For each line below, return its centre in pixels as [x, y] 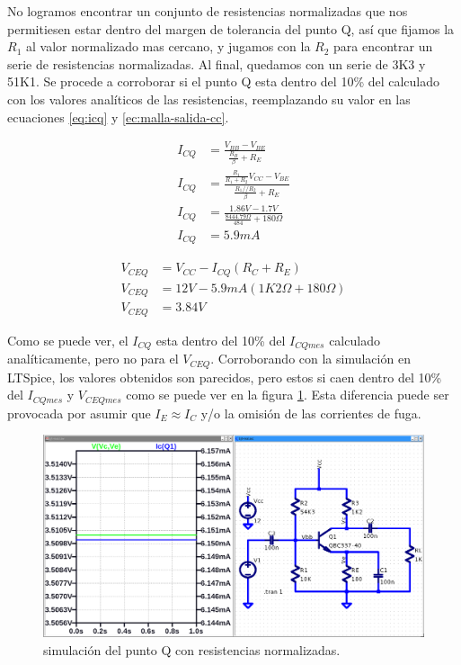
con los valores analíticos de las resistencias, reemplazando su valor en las [209, 99]
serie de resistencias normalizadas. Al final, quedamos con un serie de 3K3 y [217, 63]
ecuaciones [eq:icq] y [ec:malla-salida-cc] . [118, 117]
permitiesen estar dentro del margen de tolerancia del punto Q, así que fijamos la [231, 28]
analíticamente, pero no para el [93, 359]
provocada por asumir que [79, 413]
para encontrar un [383, 46]
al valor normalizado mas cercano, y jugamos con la [168, 46]
